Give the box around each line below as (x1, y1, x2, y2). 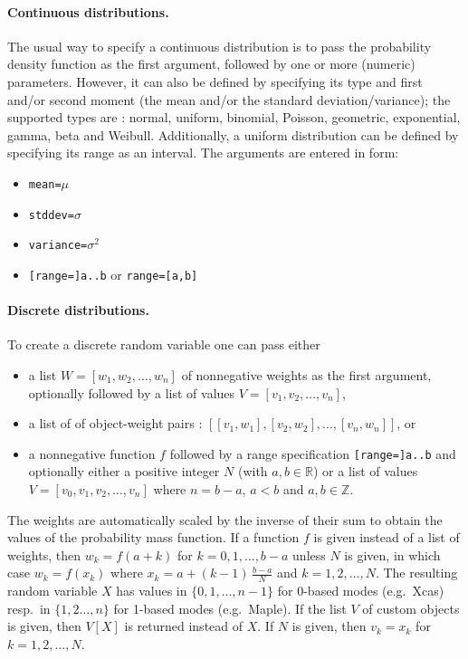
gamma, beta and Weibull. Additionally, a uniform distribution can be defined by (7, 125, 459, 144)
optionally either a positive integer (28, 462, 220, 481)
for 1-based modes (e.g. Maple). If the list (113, 598, 347, 617)
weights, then (7, 545, 81, 564)
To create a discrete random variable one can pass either (7, 335, 320, 354)
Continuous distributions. (7, 2, 169, 21)
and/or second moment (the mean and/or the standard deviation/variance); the (7, 90, 451, 109)
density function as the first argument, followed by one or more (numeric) (7, 54, 415, 73)
